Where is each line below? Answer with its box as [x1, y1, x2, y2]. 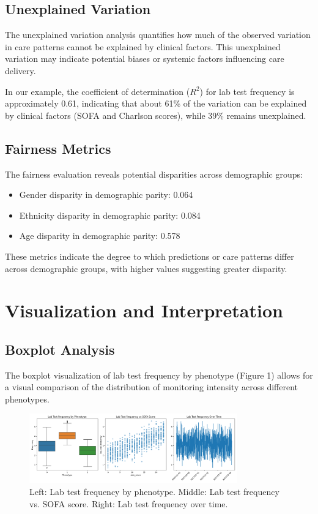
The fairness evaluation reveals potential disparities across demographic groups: [5, 167, 303, 180]
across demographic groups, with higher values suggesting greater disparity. [5, 262, 287, 274]
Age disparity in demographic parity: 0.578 [19, 229, 180, 242]
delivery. [5, 64, 36, 77]
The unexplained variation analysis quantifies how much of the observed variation [5, 28, 311, 41]
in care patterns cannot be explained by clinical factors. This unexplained [5, 40, 281, 53]
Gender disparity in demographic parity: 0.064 [19, 188, 193, 201]
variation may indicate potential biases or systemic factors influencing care [5, 52, 284, 65]
